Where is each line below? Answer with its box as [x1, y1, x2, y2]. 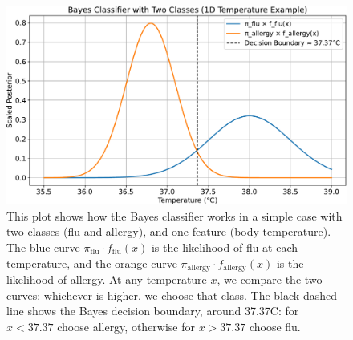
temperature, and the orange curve [6, 254, 177, 271]
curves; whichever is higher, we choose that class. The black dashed [6, 286, 337, 303]
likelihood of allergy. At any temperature [6, 271, 207, 288]
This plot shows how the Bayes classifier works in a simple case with [6, 207, 343, 224]
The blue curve [6, 238, 80, 255]
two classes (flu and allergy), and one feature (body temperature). [6, 223, 331, 240]
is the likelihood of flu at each [151, 238, 298, 255]
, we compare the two [217, 271, 323, 288]
